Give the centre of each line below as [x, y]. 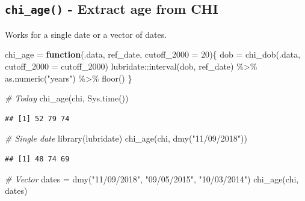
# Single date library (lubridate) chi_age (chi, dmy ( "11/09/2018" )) [126, 138]
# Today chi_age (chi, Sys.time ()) [67, 98]
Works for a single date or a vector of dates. [86, 34]
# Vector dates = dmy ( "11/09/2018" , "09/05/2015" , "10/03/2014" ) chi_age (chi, [152, 178]
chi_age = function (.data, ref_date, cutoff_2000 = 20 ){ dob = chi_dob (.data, [153, 54]
